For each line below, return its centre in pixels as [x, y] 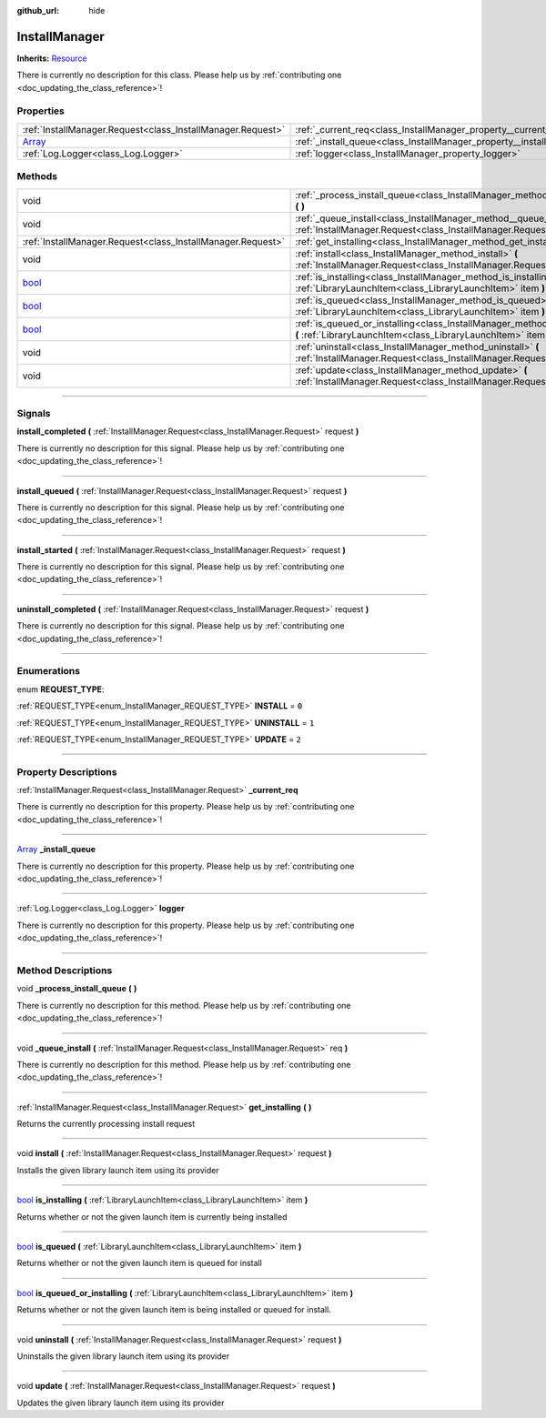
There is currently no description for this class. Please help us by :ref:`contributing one [179, 75]
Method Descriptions [65, 970]
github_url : [38, 10]
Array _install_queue [56, 850]
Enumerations [49, 671]
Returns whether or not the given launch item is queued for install [140, 1263]
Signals [34, 413]
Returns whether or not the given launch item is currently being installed [152, 1217]
